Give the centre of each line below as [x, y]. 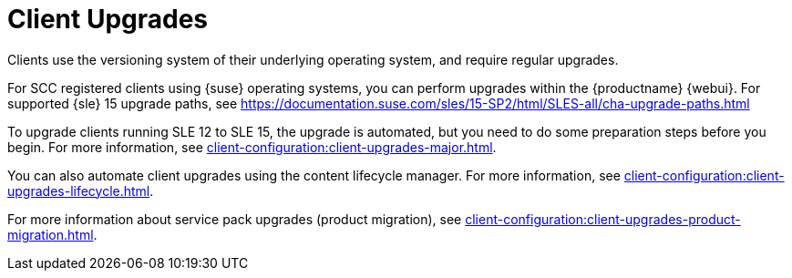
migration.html [51, 234]
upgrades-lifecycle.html [79, 190]
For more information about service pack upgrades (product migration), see [235, 219]
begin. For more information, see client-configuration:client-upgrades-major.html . [252, 147]
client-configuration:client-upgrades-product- [603, 219]
